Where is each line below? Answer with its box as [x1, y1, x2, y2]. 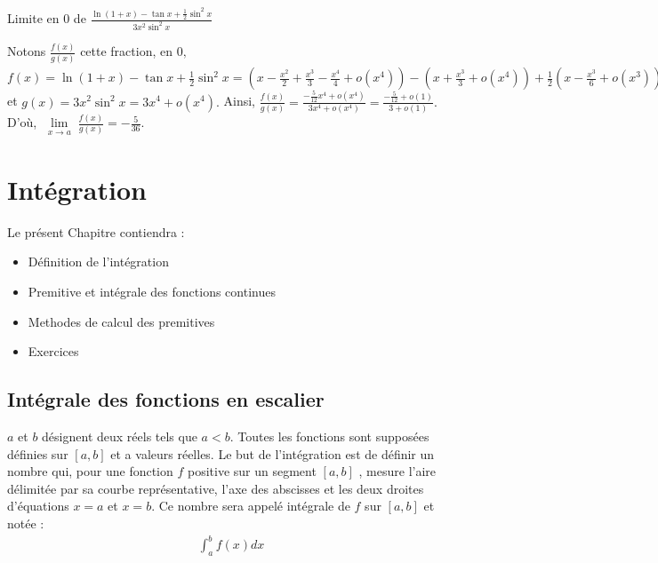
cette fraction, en [80, 42, 173, 60]
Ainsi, [223, 91, 256, 110]
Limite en [7, 9, 60, 28]
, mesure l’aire [358, 462, 437, 480]
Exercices [28, 342, 79, 361]
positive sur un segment [187, 462, 317, 480]
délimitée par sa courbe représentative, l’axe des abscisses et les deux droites [7, 479, 424, 497]
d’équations [7, 496, 69, 515]
